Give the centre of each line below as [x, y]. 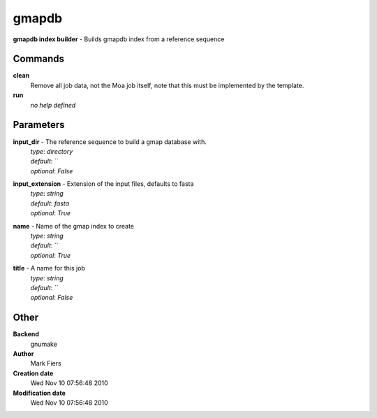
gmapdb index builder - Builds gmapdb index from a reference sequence [119, 39]
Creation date [33, 373]
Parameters [39, 125]
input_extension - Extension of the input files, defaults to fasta [103, 184]
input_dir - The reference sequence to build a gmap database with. [110, 142]
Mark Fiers [46, 363]
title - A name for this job [49, 268]
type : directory [52, 151]
